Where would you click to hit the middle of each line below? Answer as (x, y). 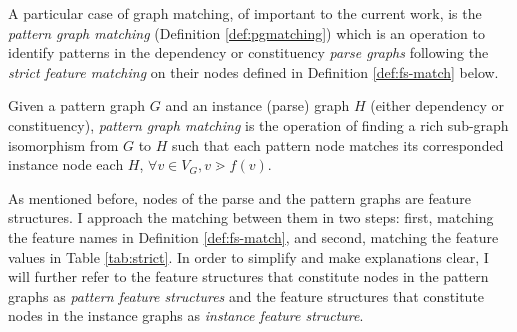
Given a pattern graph (77, 105)
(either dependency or (437, 105)
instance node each (66, 164)
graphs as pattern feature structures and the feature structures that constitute (246, 295)
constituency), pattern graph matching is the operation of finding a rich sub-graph (258, 124)
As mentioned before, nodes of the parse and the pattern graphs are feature (239, 197)
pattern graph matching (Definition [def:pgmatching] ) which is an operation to (246, 32)
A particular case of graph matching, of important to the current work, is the (245, 13)
